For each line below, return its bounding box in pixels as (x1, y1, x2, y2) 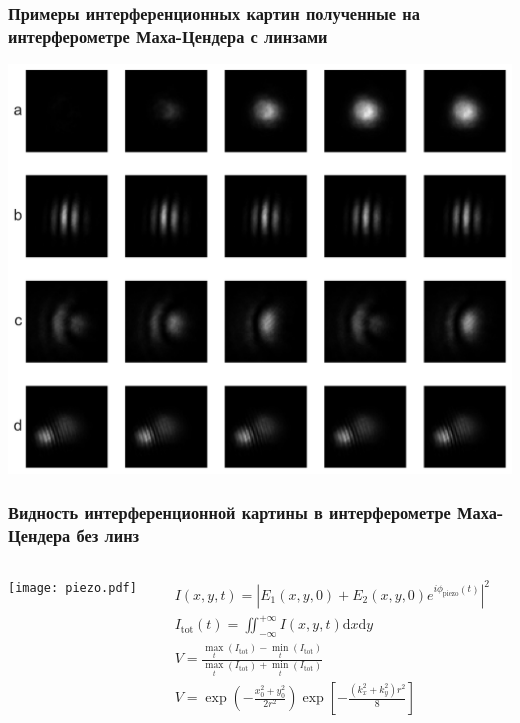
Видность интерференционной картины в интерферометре (8, 500, 451, 525)
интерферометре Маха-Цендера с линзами (8, 23, 328, 48)
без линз (76, 523, 140, 548)
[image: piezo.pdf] (8, 581, 137, 596)
